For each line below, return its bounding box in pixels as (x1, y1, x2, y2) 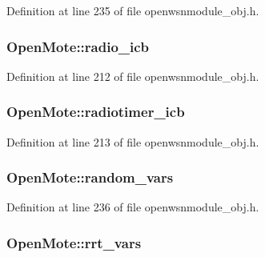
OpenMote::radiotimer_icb (6, 102, 185, 122)
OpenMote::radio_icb (6, 36, 150, 56)
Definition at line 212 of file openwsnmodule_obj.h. (6, 67, 259, 84)
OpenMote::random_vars (6, 167, 174, 187)
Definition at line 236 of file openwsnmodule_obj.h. (6, 199, 259, 215)
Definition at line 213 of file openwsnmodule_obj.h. (6, 133, 259, 150)
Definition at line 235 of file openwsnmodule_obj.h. (6, 2, 259, 18)
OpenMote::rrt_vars (6, 232, 142, 252)
